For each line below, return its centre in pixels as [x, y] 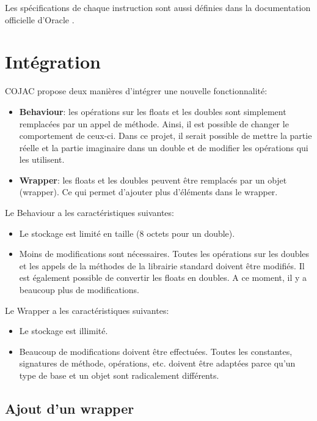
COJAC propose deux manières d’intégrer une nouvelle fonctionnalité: [136, 91]
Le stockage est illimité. [64, 331]
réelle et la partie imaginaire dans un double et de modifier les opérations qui [164, 147]
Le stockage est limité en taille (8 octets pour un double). [127, 233]
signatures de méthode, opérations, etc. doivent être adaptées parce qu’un [157, 363]
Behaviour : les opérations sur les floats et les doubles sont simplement [153, 111]
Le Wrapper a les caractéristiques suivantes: [87, 310]
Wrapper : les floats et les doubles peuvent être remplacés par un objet [153, 180]
